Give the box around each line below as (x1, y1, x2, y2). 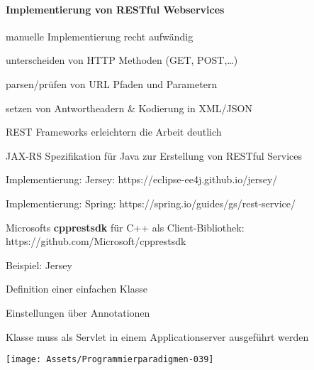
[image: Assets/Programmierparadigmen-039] (6, 354, 214, 365)
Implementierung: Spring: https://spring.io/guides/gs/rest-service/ (6, 195, 296, 210)
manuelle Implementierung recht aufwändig (6, 28, 194, 43)
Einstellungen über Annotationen (6, 305, 150, 320)
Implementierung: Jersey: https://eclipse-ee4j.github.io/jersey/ (6, 172, 278, 187)
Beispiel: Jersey (6, 257, 72, 272)
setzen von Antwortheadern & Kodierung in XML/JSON (6, 100, 252, 115)
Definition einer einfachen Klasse (6, 281, 147, 296)
